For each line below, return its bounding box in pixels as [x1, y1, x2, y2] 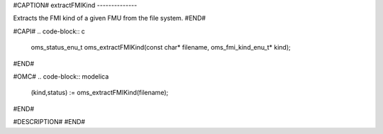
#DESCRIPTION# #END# [13, 118, 85, 126]
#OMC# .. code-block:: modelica [13, 72, 109, 81]
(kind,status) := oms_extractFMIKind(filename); [30, 89, 169, 97]
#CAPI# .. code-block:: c [13, 27, 85, 35]
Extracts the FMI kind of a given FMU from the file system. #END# [13, 14, 206, 23]
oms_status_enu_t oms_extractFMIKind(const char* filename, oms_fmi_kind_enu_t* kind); [30, 43, 291, 52]
